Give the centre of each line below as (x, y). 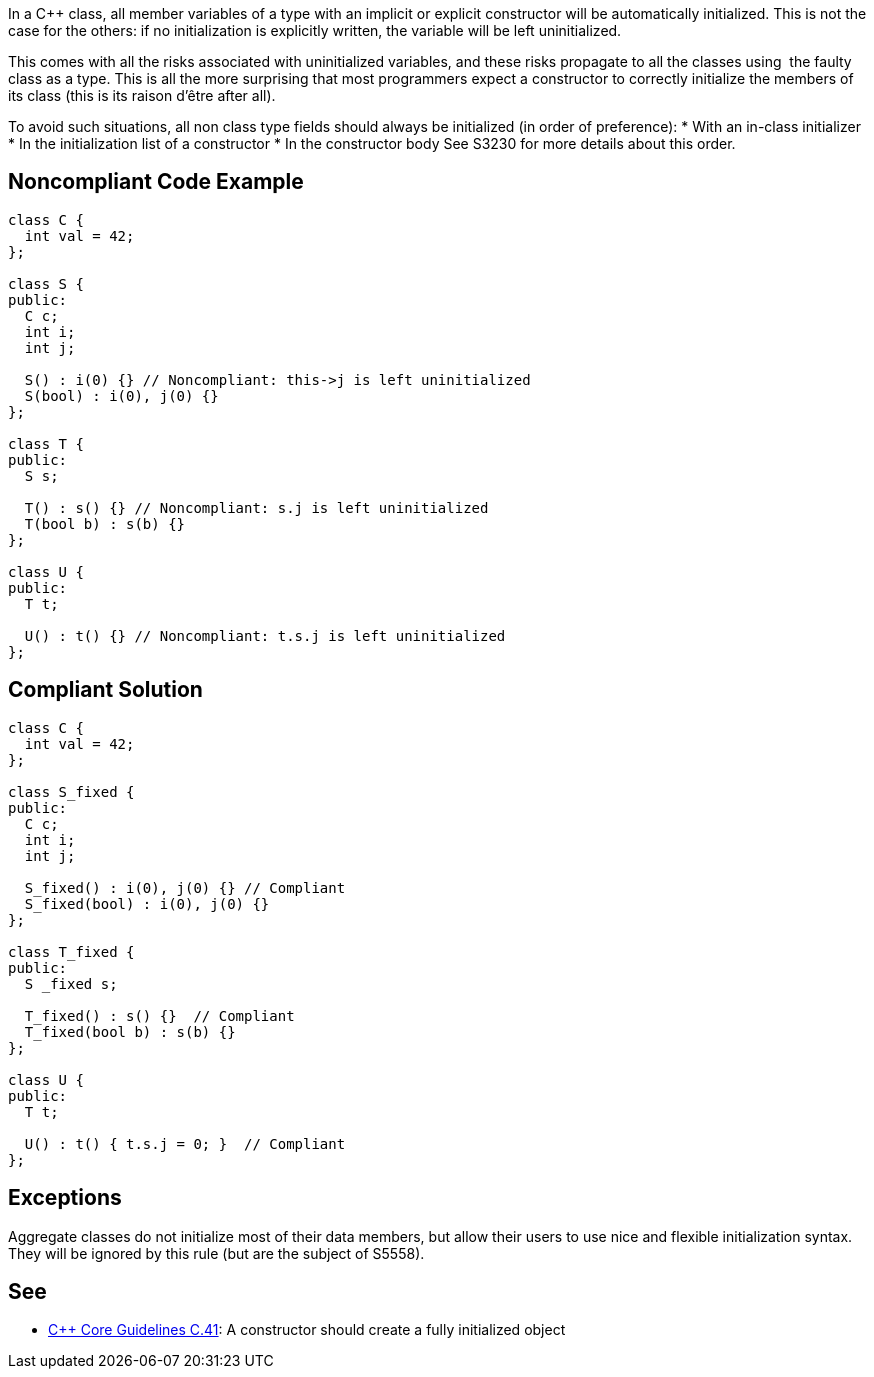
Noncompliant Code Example (156, 182)
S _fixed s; (71, 983)
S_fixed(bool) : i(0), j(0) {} (147, 903)
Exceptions (65, 1198)
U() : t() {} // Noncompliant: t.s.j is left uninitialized (265, 635)
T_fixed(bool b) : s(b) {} (130, 1031)
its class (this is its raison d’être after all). (142, 95)
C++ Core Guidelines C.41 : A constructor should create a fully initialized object (307, 1330)
